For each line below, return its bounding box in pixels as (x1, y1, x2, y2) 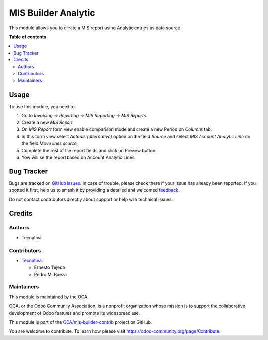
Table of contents (9, 34, 47, 40)
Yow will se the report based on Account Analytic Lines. (21, 154, 136, 160)
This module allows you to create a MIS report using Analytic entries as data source (9, 25, 181, 31)
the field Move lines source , (21, 140, 78, 146)
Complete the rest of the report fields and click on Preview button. (21, 147, 157, 153)
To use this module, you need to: (9, 104, 76, 110)
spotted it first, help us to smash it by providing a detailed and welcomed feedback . (9, 187, 180, 193)
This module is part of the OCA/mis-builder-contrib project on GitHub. (9, 319, 152, 325)
